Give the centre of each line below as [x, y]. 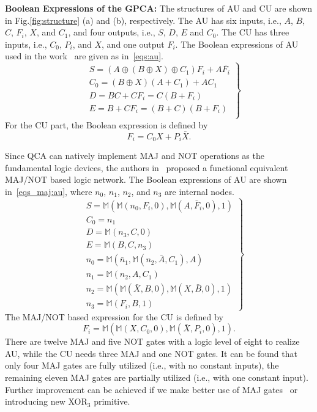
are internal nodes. [200, 191]
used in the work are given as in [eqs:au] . [84, 56]
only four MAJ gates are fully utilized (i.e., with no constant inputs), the [142, 365]
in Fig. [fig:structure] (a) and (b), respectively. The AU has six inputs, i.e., [143, 20]
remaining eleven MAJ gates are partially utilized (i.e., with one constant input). [157, 377]
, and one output [133, 44]
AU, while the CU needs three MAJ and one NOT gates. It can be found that [151, 353]
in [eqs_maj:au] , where [49, 191]
